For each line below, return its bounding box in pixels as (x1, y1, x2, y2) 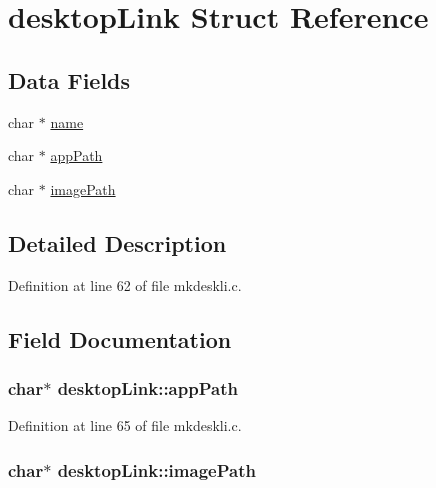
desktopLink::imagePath (57, 457, 256, 482)
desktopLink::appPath (57, 375, 238, 400)
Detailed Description (8, 227, 227, 258)
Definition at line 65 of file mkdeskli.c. (8, 415, 242, 436)
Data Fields (8, 64, 131, 95)
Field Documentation (8, 323, 232, 354)
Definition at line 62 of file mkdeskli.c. (8, 274, 242, 295)
